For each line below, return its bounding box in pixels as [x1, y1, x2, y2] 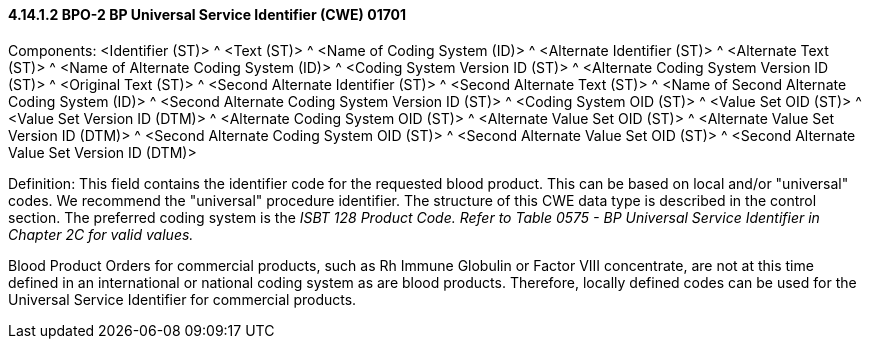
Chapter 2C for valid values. [8, 225, 194, 243]
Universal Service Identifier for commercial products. [8, 290, 357, 308]
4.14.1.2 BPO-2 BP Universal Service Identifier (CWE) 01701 [8, 6, 407, 23]
